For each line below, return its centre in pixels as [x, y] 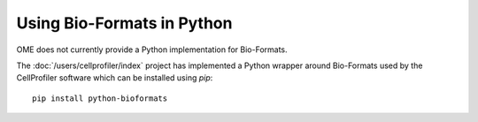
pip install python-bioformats [100, 98]
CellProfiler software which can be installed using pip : [115, 78]
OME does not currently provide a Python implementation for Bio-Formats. [152, 50]
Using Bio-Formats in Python [124, 23]
